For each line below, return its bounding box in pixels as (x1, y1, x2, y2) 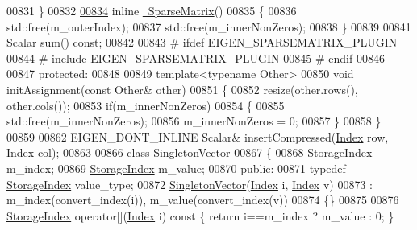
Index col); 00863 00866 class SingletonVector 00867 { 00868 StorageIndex (6, 144, 373, 161)
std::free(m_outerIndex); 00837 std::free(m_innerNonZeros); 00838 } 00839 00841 (6, 18, 411, 35)
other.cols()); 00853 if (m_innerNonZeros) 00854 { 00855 (6, 97, 285, 113)
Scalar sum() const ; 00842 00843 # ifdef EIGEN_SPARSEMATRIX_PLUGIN (6, 34, 398, 51)
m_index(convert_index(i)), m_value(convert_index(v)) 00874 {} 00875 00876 (6, 191, 399, 208)
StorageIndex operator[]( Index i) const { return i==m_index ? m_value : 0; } (6, 207, 394, 224)
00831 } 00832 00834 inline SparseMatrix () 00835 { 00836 (6, 2, 297, 18)
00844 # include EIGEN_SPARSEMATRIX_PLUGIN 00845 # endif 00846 (6, 49, 385, 66)
